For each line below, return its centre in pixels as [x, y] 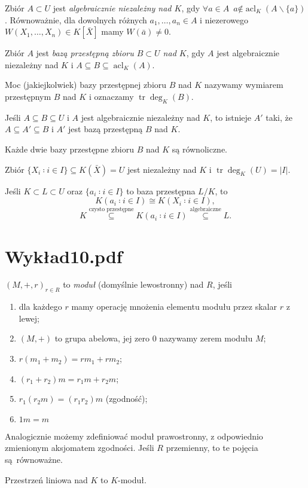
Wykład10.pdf [64, 256]
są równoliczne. [200, 149]
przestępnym [28, 96]
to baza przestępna [161, 190]
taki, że [279, 117]
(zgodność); [126, 399]
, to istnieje [231, 117]
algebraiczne [205, 209]
